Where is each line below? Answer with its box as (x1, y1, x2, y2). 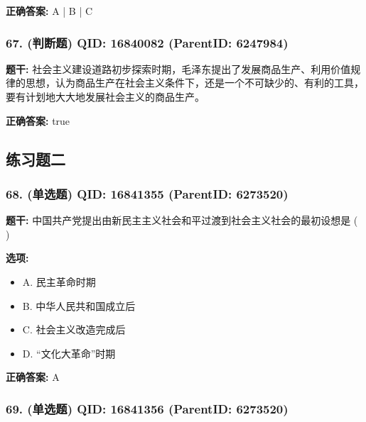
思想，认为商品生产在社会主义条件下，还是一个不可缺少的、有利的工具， (25, 75, 364, 90)
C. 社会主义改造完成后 (22, 322, 126, 337)
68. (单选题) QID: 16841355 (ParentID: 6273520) (6, 184, 289, 202)
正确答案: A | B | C (6, 4, 93, 18)
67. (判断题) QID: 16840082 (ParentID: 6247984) (6, 33, 289, 51)
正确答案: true (6, 113, 70, 128)
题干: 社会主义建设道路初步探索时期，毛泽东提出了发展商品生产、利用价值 (6, 61, 351, 76)
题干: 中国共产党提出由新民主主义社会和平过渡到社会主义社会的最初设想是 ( (6, 213, 358, 228)
